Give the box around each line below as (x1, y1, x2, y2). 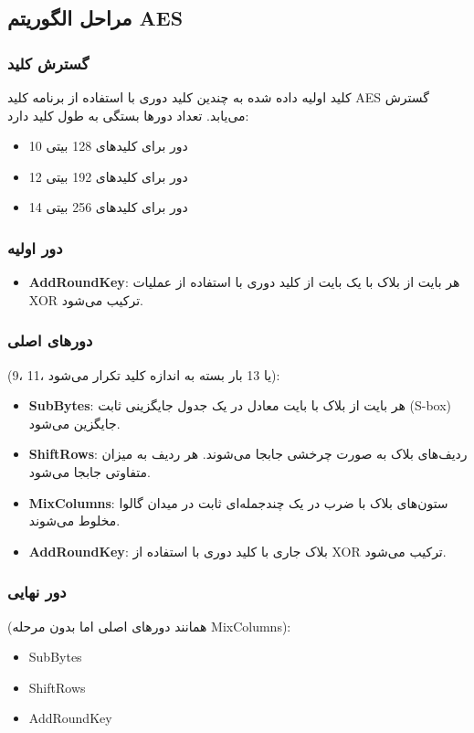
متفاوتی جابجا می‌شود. (28, 462, 151, 481)
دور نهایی (7, 580, 67, 603)
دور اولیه (7, 236, 63, 259)
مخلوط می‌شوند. (28, 511, 121, 530)
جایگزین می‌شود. (28, 413, 121, 432)
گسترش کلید (7, 51, 90, 74)
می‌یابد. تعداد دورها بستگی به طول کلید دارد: (7, 105, 249, 124)
